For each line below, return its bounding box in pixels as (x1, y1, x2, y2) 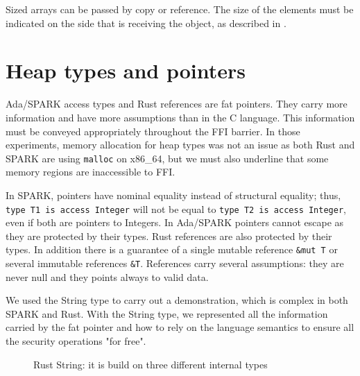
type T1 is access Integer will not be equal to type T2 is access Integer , (6, 201, 346, 216)
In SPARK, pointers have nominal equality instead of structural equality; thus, (6, 187, 341, 202)
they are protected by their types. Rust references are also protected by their (6, 228, 332, 243)
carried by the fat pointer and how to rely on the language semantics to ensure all (6, 320, 354, 334)
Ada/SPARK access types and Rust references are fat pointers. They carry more (6, 96, 348, 111)
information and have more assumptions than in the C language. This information (6, 110, 355, 124)
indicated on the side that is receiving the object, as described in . (6, 15, 286, 30)
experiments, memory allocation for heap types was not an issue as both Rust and (6, 137, 355, 152)
